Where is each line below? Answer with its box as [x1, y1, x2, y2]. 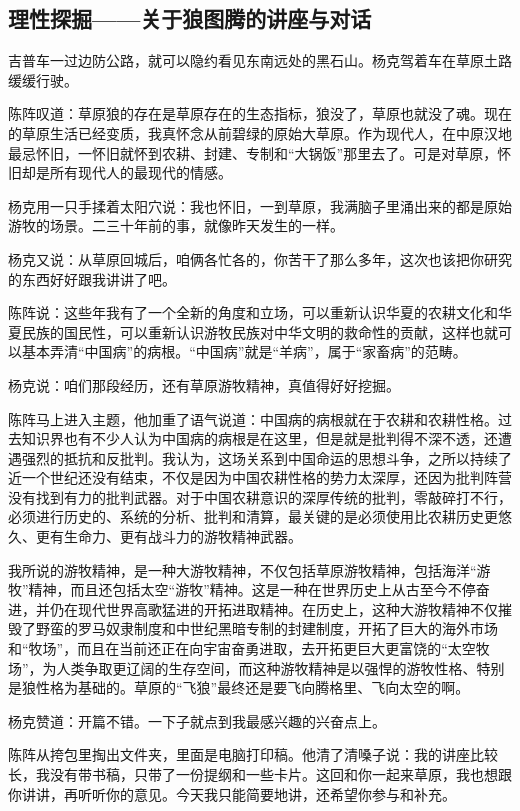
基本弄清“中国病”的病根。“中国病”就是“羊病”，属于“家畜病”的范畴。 [21, 341, 467, 362]
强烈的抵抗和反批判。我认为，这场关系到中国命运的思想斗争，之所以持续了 [21, 447, 512, 468]
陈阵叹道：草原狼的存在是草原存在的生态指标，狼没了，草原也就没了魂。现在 [8, 103, 512, 124]
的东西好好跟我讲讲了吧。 [8, 268, 176, 289]
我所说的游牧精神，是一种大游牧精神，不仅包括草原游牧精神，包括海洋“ [8, 559, 477, 580]
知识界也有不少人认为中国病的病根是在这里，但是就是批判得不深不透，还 [21, 428, 498, 449]
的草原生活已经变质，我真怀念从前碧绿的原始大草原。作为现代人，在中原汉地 [8, 122, 512, 143]
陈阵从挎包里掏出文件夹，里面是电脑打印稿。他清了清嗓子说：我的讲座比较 [8, 744, 498, 765]
